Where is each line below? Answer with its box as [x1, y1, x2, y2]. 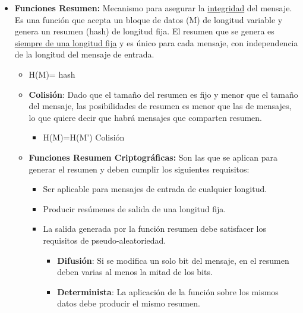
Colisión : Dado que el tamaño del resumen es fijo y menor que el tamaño [29, 88, 298, 100]
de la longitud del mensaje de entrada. [14, 48, 154, 60]
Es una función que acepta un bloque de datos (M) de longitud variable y [14, 13, 283, 25]
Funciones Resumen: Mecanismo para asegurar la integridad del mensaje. [14, 2, 292, 14]
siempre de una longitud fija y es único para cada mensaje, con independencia [14, 36, 298, 49]
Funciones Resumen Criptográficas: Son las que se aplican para [29, 151, 278, 163]
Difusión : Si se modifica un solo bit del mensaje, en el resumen [57, 254, 289, 266]
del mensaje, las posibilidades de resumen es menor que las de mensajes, [29, 100, 292, 112]
